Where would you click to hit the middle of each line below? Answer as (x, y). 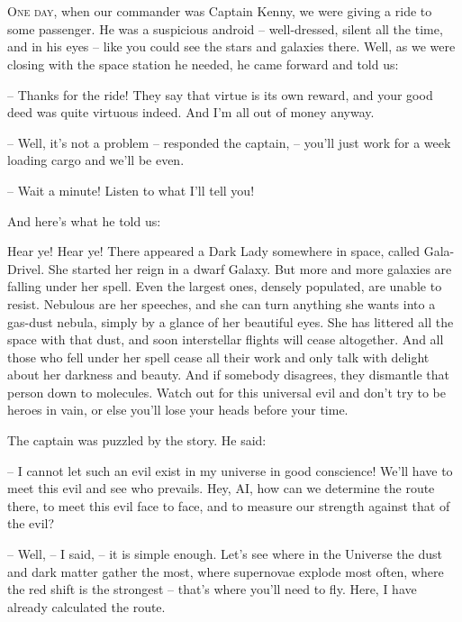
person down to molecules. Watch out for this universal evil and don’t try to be (226, 392)
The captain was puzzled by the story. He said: (137, 440)
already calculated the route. (86, 606)
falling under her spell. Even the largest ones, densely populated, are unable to (225, 286)
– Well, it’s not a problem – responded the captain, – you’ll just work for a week (229, 142)
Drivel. (26, 268)
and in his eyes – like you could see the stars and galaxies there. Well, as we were (231, 46)
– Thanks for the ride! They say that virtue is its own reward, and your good (220, 94)
